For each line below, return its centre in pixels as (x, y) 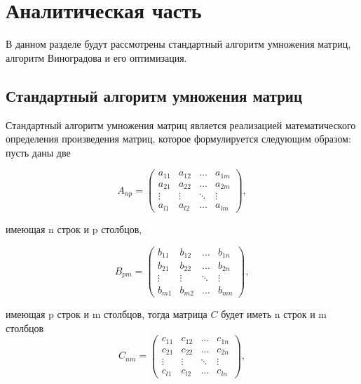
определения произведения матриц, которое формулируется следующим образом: (178, 139)
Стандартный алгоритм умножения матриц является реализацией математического (181, 125)
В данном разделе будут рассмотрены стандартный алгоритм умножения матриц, (178, 44)
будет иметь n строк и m (274, 314)
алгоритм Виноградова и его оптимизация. (96, 57)
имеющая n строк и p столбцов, (74, 229)
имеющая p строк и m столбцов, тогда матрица (107, 314)
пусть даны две (38, 152)
